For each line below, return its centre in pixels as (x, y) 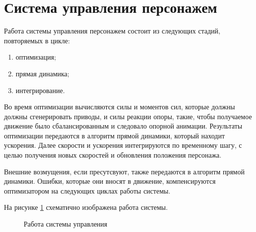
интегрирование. (40, 90)
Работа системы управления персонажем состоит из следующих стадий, (112, 31)
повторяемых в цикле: (37, 40)
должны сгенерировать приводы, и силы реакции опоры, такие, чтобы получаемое (128, 116)
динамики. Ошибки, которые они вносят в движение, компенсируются (110, 181)
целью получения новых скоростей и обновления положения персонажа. (113, 155)
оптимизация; (36, 57)
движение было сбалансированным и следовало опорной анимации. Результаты (123, 126)
